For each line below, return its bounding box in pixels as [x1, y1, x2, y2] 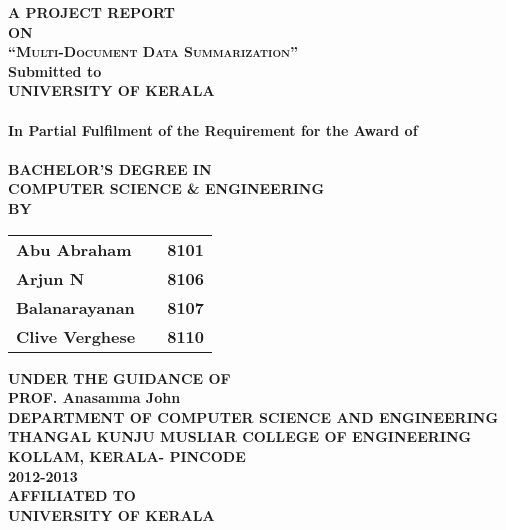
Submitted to [8, 60, 102, 81]
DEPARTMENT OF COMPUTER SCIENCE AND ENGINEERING [8, 406, 499, 427]
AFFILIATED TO [8, 485, 136, 506]
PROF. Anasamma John [8, 387, 181, 408]
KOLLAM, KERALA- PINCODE [8, 445, 246, 466]
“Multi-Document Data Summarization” [8, 41, 299, 62]
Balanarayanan [16, 295, 135, 319]
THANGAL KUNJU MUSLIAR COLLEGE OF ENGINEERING [8, 426, 472, 447]
